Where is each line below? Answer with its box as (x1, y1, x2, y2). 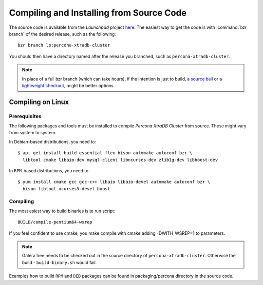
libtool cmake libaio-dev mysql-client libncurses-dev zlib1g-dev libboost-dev (22, 157, 218, 163)
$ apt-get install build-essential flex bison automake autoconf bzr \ (18, 150, 192, 156)
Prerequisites (9, 113, 41, 120)
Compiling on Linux (9, 98, 69, 106)
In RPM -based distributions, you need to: (9, 168, 90, 173)
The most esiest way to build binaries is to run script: (9, 208, 115, 214)
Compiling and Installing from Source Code (9, 7, 187, 18)
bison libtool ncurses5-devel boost (22, 186, 111, 191)
